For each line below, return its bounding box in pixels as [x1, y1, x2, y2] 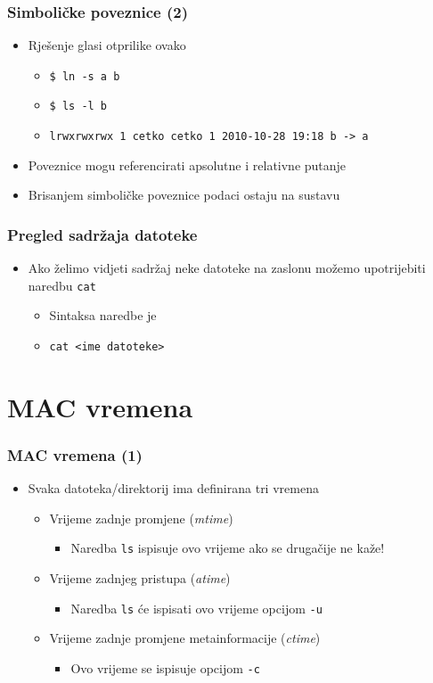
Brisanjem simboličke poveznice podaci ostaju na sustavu [28, 185, 340, 204]
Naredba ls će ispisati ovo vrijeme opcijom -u [70, 598, 323, 617]
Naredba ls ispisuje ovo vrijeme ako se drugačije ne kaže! [70, 539, 385, 557]
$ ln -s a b [49, 70, 120, 83]
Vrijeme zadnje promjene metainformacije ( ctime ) [49, 629, 321, 647]
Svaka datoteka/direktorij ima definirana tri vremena [28, 479, 319, 498]
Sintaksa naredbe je [49, 306, 157, 325]
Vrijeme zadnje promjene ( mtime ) [49, 508, 233, 527]
